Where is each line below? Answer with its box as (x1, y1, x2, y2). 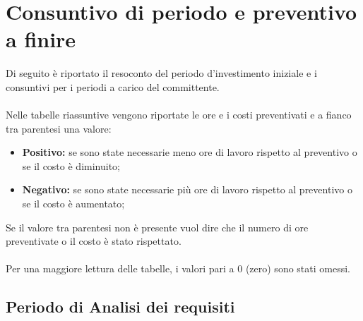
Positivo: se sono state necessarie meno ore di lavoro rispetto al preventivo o (22, 145, 357, 159)
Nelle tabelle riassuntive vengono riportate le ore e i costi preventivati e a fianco (6, 107, 352, 122)
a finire (6, 25, 76, 54)
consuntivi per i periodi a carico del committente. (6, 79, 220, 94)
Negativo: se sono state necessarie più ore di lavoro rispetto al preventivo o (22, 182, 352, 197)
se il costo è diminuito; (22, 158, 120, 173)
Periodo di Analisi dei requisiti (6, 296, 235, 317)
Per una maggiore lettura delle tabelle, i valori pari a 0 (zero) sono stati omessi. (6, 261, 350, 276)
